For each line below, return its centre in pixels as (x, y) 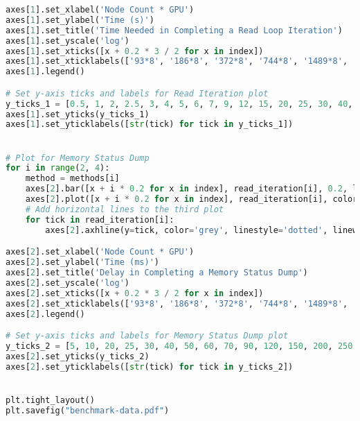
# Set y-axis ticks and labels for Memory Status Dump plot (147, 336)
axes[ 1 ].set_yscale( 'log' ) (68, 41)
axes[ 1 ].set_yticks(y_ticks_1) (78, 114)
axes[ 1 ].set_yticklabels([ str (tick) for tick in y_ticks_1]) (150, 124)
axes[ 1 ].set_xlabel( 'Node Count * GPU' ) (100, 10)
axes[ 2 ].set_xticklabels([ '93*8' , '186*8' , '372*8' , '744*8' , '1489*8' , (177, 303)
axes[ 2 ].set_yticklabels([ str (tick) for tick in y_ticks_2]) (150, 367)
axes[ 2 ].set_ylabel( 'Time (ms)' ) (82, 263)
